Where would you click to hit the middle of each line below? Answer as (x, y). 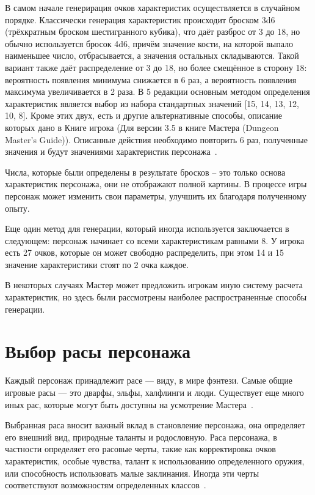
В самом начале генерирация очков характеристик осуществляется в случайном (153, 7)
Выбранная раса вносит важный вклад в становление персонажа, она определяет (155, 425)
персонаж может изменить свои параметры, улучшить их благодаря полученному (156, 195)
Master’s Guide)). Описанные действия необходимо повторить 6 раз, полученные (156, 139)
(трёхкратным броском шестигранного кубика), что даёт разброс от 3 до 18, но (153, 32)
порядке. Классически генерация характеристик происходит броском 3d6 (140, 19)
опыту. (17, 208)
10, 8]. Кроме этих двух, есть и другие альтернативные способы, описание (144, 115)
